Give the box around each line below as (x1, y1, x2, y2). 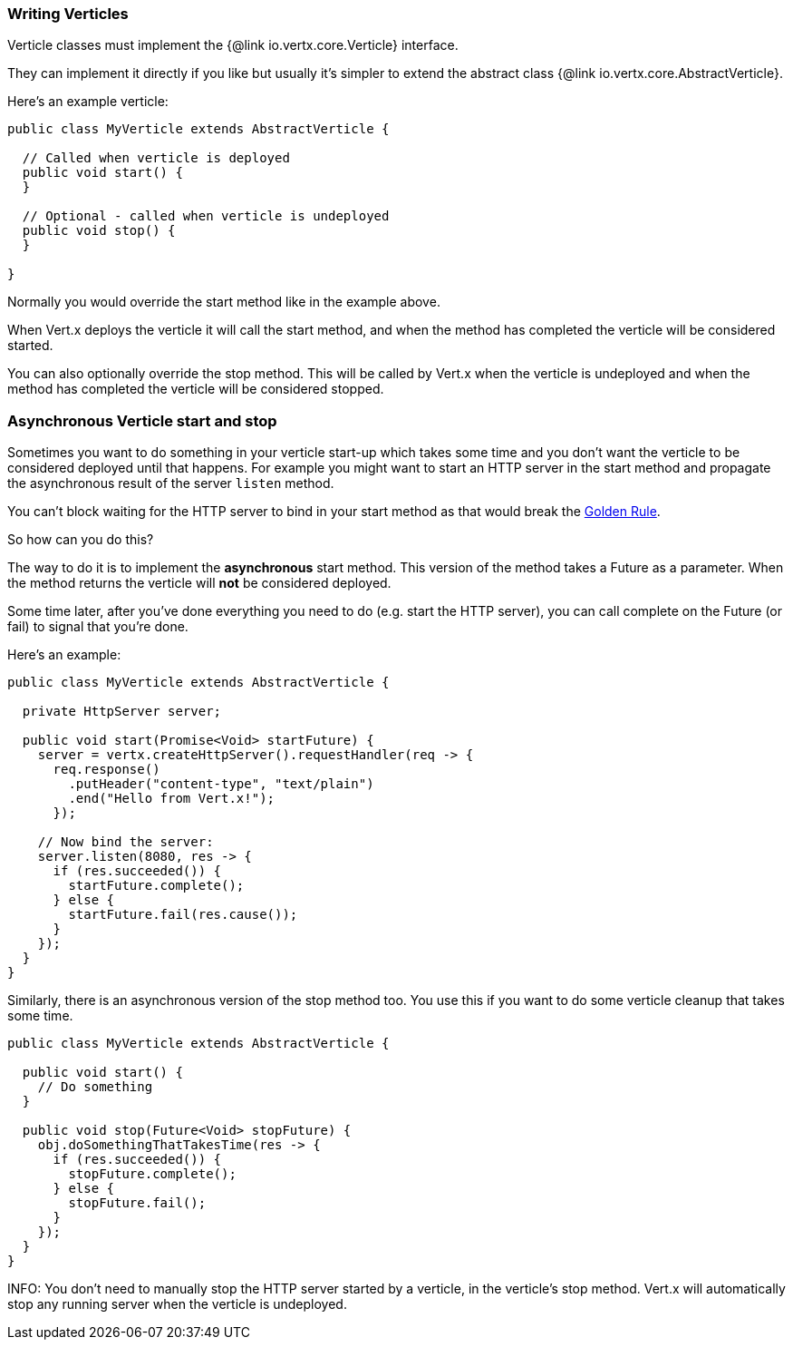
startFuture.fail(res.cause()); (68, 907, 298, 922)
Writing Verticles (7, 5, 129, 23)
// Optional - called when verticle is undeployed (22, 209, 390, 224)
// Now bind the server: (37, 835, 214, 850)
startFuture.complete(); (68, 878, 245, 893)
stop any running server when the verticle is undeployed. (7, 1296, 347, 1313)
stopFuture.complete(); (68, 1166, 237, 1182)
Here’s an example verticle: (7, 93, 169, 110)
